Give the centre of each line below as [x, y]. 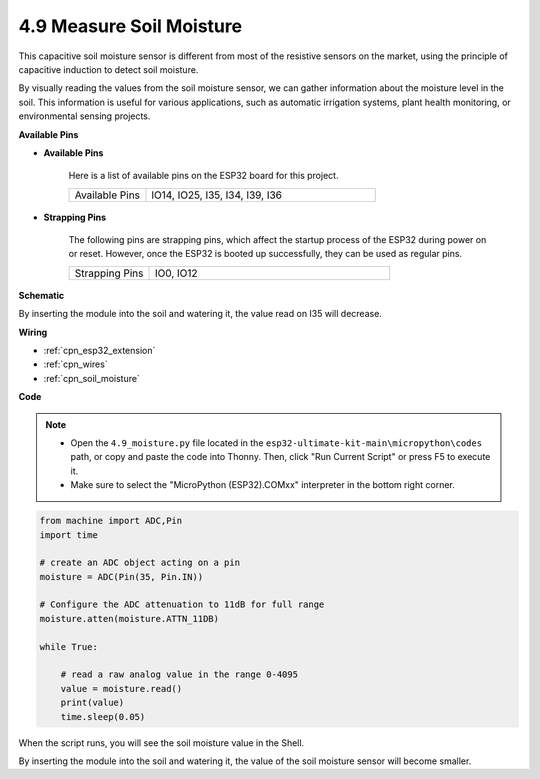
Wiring [33, 332]
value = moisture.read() [121, 688]
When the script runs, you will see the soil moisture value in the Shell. [161, 742]
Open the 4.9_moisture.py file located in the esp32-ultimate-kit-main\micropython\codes [276, 442]
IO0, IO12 [176, 273]
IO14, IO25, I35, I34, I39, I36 [217, 195]
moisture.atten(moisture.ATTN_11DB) [129, 618]
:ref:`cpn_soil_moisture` [91, 378]
